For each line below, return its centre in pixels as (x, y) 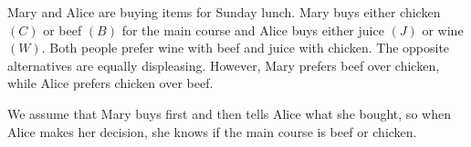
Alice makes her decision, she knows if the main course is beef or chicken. (212, 131)
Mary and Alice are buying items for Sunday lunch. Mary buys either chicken (224, 12)
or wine (443, 29)
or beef (63, 29)
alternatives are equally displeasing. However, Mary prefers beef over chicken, (224, 65)
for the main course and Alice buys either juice (253, 29)
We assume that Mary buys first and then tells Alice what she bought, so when (229, 113)
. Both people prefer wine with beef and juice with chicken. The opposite (246, 48)
